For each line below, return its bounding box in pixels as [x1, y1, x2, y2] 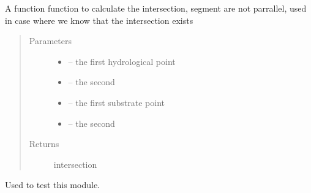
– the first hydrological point [68, 55, 176, 67]
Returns [29, 137, 59, 150]
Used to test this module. [5, 178, 100, 191]
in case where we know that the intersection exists [5, 13, 193, 26]
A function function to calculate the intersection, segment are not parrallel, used [5, 2, 307, 14]
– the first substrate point [68, 96, 165, 108]
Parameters [29, 34, 72, 47]
